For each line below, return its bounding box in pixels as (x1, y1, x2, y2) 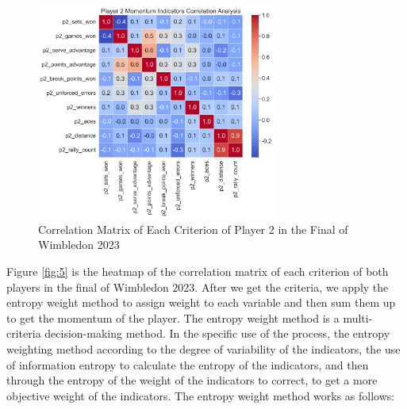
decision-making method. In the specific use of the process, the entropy (44, 325, 390, 342)
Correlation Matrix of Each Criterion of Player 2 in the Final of (38, 220, 348, 237)
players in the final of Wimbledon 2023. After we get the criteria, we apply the (6, 278, 389, 295)
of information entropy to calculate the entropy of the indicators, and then (6, 356, 369, 373)
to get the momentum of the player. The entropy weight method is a (6, 309, 340, 326)
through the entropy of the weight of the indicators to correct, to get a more (6, 372, 378, 388)
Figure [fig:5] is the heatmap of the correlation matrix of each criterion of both (6, 263, 389, 279)
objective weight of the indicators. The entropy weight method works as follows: (6, 387, 395, 403)
